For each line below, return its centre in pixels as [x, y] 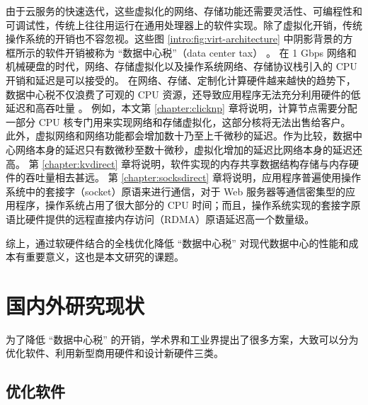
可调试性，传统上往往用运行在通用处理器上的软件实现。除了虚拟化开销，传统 [184, 24]
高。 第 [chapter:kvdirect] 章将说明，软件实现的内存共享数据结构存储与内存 [178, 163]
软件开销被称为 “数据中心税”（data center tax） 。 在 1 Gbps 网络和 [201, 52]
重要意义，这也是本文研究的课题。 [104, 257]
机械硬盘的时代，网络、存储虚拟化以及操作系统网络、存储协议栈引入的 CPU [182, 66]
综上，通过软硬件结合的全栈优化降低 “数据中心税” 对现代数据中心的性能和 [177, 243]
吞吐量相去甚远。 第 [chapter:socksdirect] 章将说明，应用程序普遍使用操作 [193, 177]
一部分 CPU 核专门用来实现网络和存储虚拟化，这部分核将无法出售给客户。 [178, 121]
